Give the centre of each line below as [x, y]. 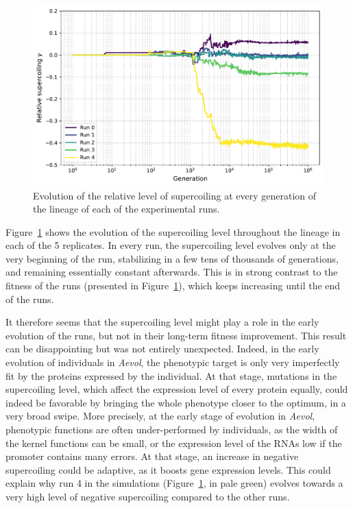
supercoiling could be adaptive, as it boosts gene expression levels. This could [168, 469]
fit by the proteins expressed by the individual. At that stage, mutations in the [171, 375]
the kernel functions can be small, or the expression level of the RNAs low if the [174, 443]
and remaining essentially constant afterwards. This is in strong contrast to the [172, 272]
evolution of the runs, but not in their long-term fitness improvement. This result [176, 335]
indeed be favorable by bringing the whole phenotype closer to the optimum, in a [176, 402]
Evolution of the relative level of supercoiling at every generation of [175, 195]
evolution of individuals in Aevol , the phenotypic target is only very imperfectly [173, 362]
